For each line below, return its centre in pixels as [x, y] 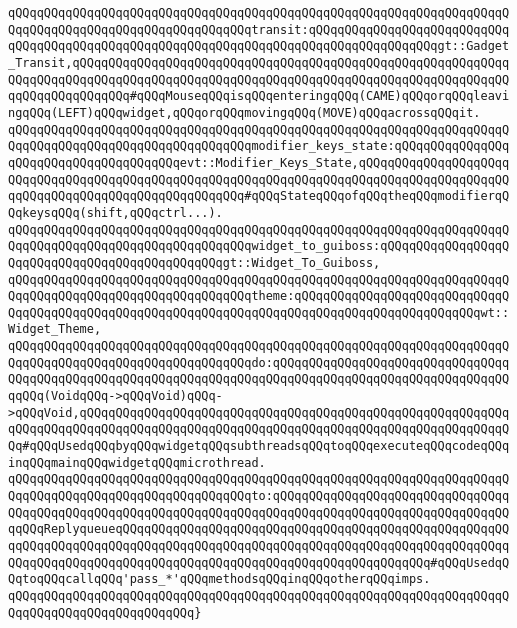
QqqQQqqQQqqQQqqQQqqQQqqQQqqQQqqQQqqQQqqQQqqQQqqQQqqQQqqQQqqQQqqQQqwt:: [259, 312]
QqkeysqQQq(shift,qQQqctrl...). [115, 212]
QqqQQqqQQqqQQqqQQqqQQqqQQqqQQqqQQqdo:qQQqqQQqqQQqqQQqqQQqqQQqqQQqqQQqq [259, 362]
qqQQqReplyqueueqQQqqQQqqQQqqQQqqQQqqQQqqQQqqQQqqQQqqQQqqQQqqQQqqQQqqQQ [259, 529]
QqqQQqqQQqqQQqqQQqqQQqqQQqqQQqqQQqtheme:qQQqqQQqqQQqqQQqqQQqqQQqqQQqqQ [259, 296]
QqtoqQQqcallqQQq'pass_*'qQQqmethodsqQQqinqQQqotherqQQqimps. [219, 579]
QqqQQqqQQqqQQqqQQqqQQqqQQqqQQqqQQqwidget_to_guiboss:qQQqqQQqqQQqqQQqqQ [259, 246]
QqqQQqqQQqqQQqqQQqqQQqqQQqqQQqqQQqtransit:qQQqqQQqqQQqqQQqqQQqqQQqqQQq [259, 29]
